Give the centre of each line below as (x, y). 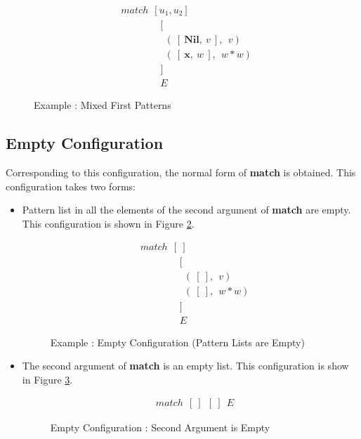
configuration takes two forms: (71, 186)
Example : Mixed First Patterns (103, 105)
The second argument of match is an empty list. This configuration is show (185, 366)
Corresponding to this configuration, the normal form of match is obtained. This (181, 172)
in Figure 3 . (47, 379)
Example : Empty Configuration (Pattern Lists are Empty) (177, 342)
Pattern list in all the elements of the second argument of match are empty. (186, 210)
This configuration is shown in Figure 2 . (108, 223)
